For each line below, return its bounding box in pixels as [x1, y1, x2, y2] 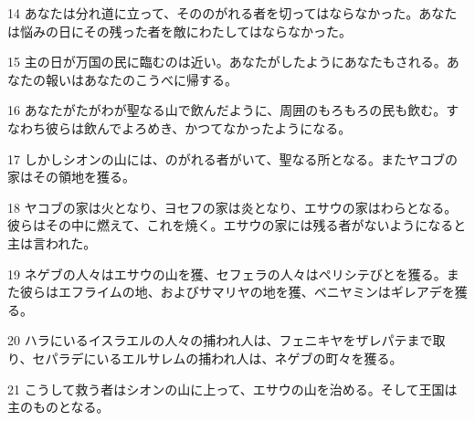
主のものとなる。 [7, 397, 110, 416]
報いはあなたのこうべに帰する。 [45, 69, 237, 89]
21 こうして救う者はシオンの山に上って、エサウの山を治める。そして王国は [7, 379, 458, 398]
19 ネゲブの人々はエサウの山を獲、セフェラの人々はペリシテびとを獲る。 [7, 264, 447, 283]
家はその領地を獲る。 [7, 167, 135, 186]
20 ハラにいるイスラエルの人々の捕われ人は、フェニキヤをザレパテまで [7, 331, 433, 350]
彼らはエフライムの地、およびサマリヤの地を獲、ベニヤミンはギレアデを [19, 282, 455, 301]
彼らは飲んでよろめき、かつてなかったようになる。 [45, 118, 352, 137]
